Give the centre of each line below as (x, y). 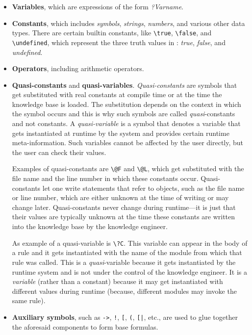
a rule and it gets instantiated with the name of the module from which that (127, 252)
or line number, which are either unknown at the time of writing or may (120, 197)
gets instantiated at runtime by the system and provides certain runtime (121, 133)
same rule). (29, 300)
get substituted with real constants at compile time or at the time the (117, 94)
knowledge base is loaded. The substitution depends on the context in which (126, 104)
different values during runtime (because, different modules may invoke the (124, 291)
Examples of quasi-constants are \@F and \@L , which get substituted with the (128, 168)
